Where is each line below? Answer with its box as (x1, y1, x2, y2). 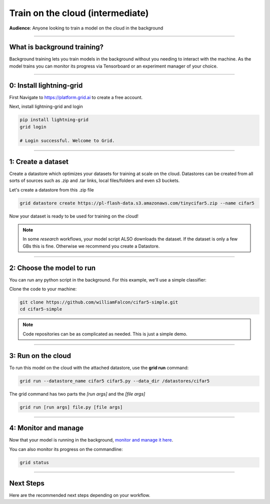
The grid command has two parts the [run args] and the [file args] (9, 390, 145, 397)
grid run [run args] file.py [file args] (19, 404, 123, 410)
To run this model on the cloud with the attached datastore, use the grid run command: (9, 364, 189, 370)
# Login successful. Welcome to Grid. (19, 138, 115, 143)
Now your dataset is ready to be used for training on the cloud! (9, 213, 138, 219)
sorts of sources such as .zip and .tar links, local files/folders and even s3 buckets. (9, 177, 180, 183)
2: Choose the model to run (9, 263, 96, 272)
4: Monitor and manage (9, 424, 84, 432)
